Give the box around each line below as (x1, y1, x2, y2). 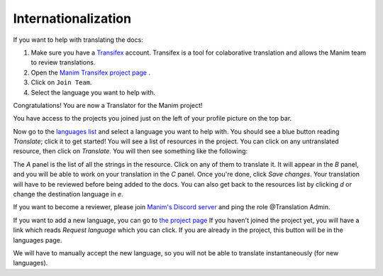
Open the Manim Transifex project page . (30, 68, 150, 77)
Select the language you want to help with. (30, 88, 156, 96)
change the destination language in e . (13, 190, 123, 199)
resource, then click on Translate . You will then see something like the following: (13, 147, 248, 155)
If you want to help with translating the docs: (13, 35, 143, 44)
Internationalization (13, 11, 131, 26)
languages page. (13, 236, 62, 244)
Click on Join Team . (30, 78, 92, 87)
